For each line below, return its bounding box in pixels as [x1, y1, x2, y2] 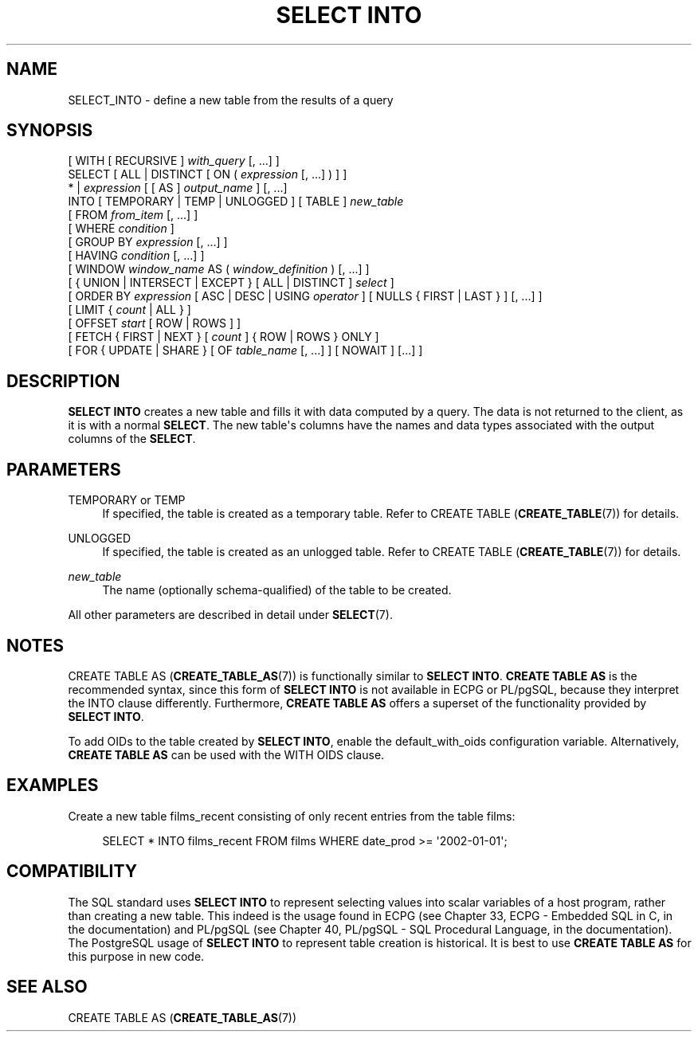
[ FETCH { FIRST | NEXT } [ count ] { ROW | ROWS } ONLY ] [68, 330, 379, 344]
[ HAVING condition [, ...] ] [68, 249, 205, 263]
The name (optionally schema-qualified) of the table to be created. [102, 583, 452, 597]
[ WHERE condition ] [68, 221, 174, 236]
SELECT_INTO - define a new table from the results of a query [68, 92, 394, 107]
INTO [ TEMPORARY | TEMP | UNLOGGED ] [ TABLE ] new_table [68, 194, 404, 209]
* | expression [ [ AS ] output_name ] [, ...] [68, 181, 288, 195]
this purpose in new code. [68, 949, 205, 963]
